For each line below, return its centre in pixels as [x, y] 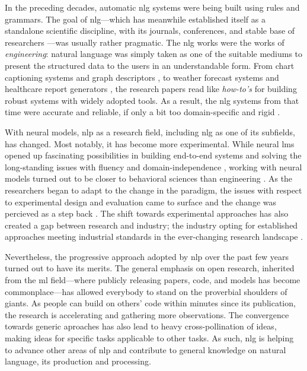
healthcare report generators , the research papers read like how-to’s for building [151, 89]
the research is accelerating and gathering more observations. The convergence [147, 314]
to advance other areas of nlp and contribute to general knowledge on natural [145, 349]
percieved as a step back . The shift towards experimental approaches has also [147, 213]
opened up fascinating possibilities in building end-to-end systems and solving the [153, 155]
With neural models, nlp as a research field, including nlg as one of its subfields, [150, 131]
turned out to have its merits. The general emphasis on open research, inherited [150, 268]
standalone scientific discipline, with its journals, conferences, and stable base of [150, 31]
